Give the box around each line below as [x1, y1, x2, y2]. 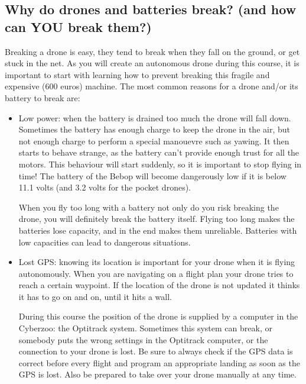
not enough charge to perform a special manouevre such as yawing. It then [18, 134, 289, 147]
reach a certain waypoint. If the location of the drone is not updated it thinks [18, 279, 300, 291]
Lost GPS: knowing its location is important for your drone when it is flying [18, 256, 295, 268]
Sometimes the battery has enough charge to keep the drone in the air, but [18, 123, 290, 135]
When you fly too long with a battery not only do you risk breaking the [18, 201, 279, 213]
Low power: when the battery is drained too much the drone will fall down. [18, 111, 291, 124]
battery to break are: [5, 91, 80, 104]
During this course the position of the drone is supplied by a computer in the [18, 310, 298, 322]
